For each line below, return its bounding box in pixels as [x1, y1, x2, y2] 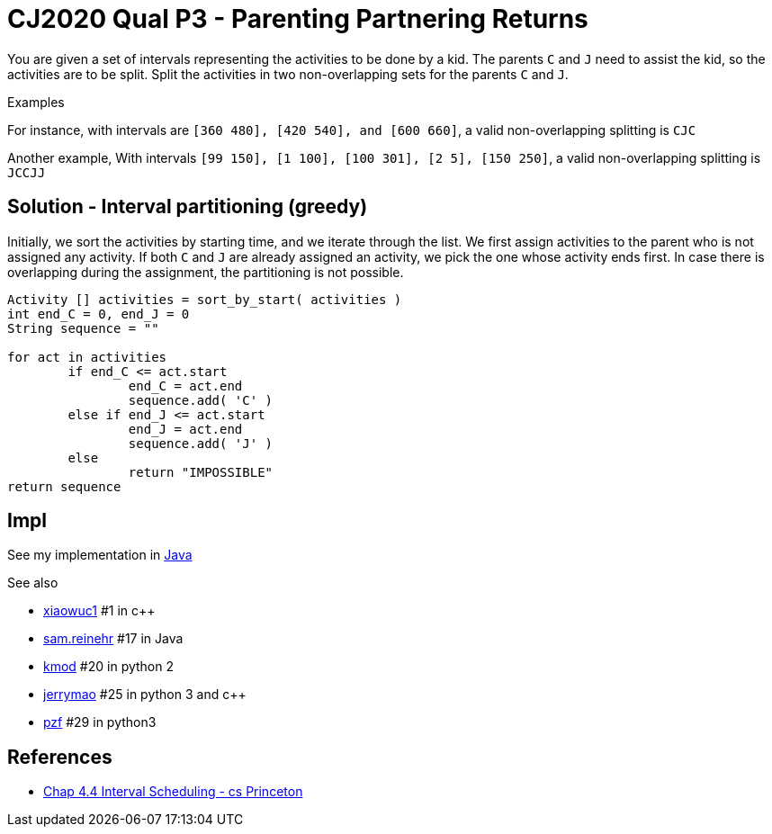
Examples [7, 94, 65, 110]
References [7, 745, 112, 768]
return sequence [7, 479, 121, 494]
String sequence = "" [7, 320, 159, 336]
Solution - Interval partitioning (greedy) [7, 195, 368, 219]
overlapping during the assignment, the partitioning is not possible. [7, 264, 404, 280]
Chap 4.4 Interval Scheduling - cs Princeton [43, 784, 303, 800]
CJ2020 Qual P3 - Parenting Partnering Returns [7, 4, 588, 34]
